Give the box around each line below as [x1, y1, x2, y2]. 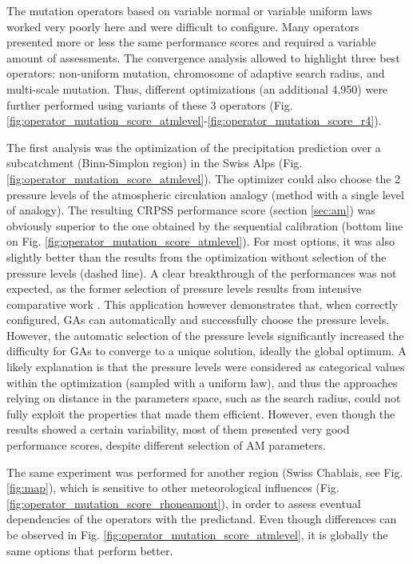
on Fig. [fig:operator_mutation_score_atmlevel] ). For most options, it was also [6, 233, 395, 250]
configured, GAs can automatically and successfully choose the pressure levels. [6, 311, 390, 328]
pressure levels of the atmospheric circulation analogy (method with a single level [6, 186, 404, 202]
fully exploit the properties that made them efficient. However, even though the [6, 405, 395, 422]
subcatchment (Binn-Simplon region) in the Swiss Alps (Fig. [6, 154, 303, 171]
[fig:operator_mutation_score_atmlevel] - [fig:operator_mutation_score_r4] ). [6, 112, 382, 129]
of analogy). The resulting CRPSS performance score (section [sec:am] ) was [6, 202, 375, 218]
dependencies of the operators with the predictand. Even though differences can [6, 510, 397, 527]
